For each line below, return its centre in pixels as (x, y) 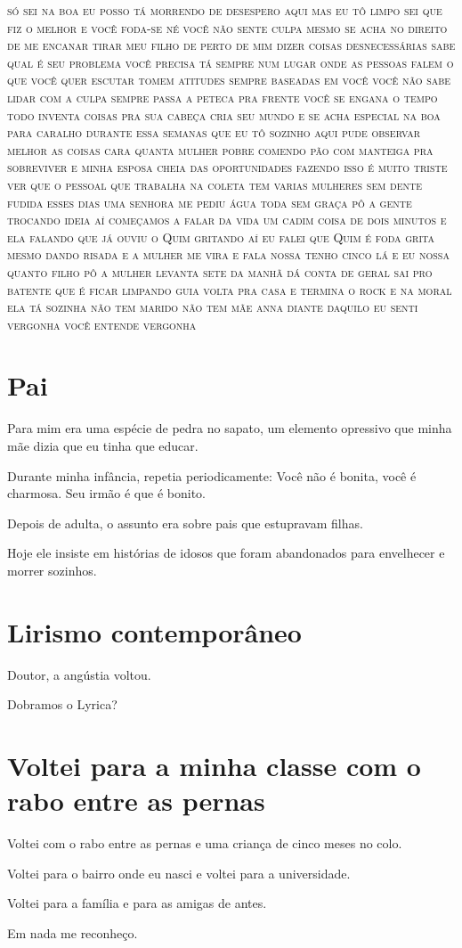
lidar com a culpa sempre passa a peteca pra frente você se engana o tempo (223, 97)
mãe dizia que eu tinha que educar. (103, 445)
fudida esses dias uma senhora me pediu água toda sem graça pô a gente (210, 202)
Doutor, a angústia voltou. (79, 674)
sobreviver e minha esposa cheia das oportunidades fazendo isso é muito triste (227, 167)
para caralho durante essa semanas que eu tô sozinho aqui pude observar (214, 132)
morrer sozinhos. (52, 570)
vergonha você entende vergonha (102, 324)
